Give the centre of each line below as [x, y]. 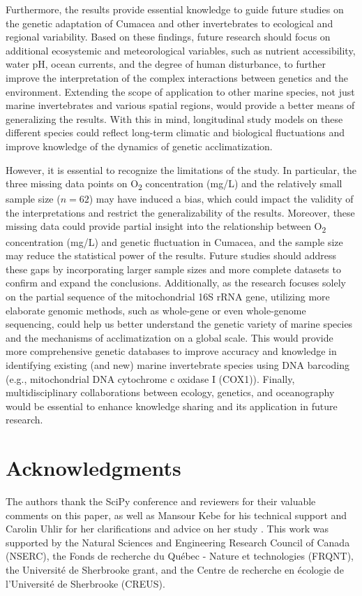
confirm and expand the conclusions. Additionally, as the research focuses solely [176, 283]
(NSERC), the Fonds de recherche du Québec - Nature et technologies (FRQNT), [180, 556]
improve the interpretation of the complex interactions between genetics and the [177, 77]
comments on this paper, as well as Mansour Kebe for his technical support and [176, 515]
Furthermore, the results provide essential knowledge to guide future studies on [175, 9]
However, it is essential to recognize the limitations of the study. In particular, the [181, 169]
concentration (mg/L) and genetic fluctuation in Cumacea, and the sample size [174, 241]
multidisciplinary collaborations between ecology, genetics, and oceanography [170, 392]
